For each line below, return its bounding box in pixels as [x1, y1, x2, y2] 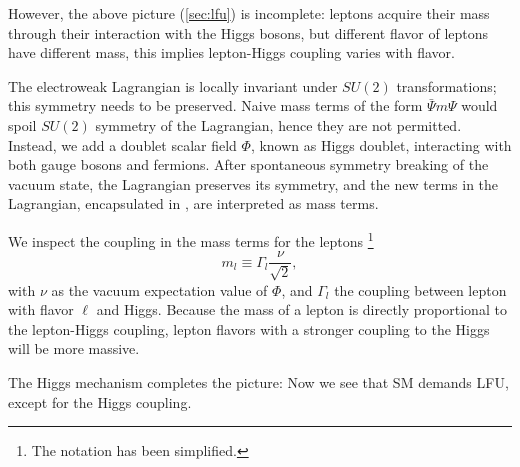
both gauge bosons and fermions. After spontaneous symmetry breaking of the [8, 154, 489, 175]
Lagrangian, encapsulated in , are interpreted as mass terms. [8, 193, 379, 214]
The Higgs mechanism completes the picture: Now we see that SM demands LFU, [8, 372, 509, 393]
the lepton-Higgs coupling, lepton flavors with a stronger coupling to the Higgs [8, 318, 490, 339]
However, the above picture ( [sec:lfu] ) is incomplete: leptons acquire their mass [8, 3, 490, 23]
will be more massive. [8, 338, 140, 359]
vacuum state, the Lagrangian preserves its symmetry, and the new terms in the [8, 173, 499, 194]
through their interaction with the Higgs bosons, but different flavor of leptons [8, 22, 489, 43]
